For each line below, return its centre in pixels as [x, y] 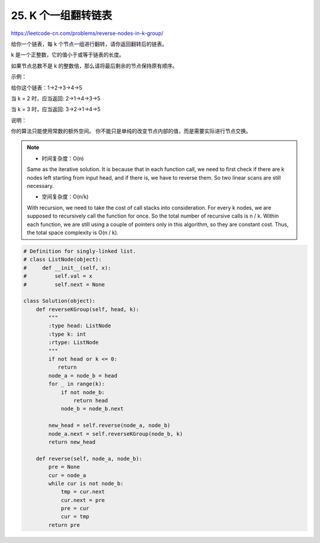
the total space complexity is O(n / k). [73, 232]
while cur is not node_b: [86, 483]
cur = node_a [67, 475]
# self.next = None [64, 284]
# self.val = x [58, 276]
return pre [64, 525]
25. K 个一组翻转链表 [62, 15]
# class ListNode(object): [63, 260]
